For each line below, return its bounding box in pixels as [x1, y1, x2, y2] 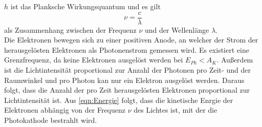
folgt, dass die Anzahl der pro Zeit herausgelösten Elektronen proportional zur [4, 84, 250, 95]
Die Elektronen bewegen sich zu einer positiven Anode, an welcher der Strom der [4, 34, 258, 45]
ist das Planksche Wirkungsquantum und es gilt [10, 1, 161, 11]
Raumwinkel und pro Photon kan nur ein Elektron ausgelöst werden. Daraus [4, 74, 245, 85]
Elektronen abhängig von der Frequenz [4, 104, 125, 115]
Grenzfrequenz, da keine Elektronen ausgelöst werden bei [4, 54, 183, 65]
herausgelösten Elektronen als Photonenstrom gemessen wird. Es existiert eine [4, 44, 249, 55]
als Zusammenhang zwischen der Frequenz [4, 24, 137, 35]
